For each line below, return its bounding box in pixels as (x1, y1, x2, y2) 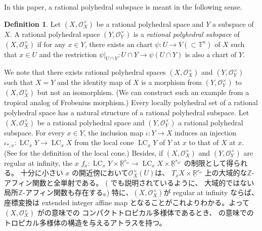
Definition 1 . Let (4, 18, 61, 29)
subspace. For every (4, 127, 65, 137)
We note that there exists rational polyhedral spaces (4, 67, 166, 77)
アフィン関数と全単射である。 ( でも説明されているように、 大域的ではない (4, 177, 254, 188)
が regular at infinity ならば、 (163, 187, 258, 198)
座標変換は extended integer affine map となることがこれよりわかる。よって (4, 197, 250, 208)
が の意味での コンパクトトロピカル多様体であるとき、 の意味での (37, 207, 254, 217)
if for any (37, 38, 66, 49)
